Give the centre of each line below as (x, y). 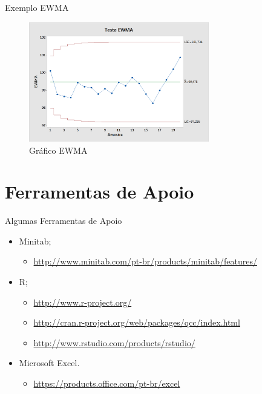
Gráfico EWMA (58, 150)
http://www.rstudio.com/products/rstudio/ (114, 342)
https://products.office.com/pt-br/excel (107, 383)
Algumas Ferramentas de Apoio (64, 221)
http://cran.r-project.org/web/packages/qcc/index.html (137, 322)
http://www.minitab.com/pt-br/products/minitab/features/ (145, 261)
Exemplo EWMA (37, 7)
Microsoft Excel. (49, 363)
